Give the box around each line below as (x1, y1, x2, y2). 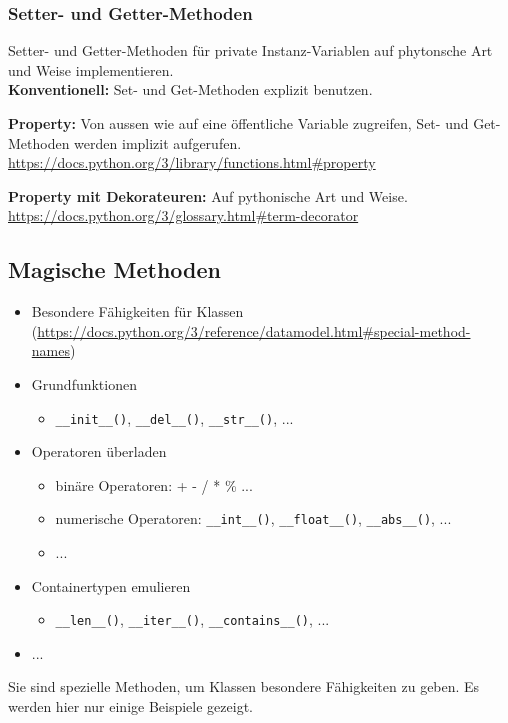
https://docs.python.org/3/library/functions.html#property (8, 152, 376, 173)
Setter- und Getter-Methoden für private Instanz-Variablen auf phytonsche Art (8, 40, 493, 61)
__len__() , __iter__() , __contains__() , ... (55, 609, 330, 630)
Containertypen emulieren (31, 575, 191, 596)
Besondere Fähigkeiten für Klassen (31, 301, 244, 322)
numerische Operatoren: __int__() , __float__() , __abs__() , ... (55, 508, 452, 529)
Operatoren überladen (31, 441, 167, 462)
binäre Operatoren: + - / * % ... (55, 474, 253, 495)
